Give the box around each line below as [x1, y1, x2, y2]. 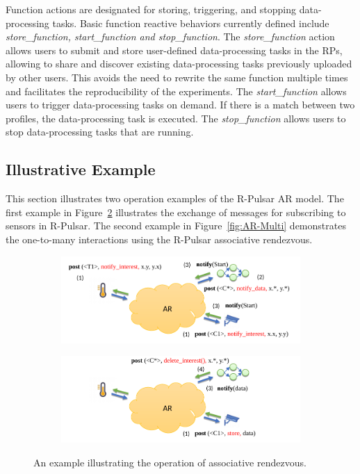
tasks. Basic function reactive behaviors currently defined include [52, 15, 329, 30]
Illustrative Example [6, 158, 156, 180]
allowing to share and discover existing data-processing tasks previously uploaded [6, 56, 352, 71]
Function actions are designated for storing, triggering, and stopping [6, 2, 297, 16]
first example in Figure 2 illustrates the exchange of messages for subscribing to [6, 204, 346, 219]
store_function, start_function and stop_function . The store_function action [6, 29, 335, 44]
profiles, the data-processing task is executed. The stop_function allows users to [6, 111, 346, 125]
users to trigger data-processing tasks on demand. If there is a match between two [6, 97, 355, 112]
